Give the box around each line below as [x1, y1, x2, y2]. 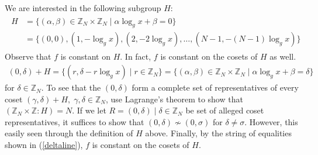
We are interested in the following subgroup [5, 2, 161, 13]
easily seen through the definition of [5, 127, 133, 139]
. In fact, [120, 50, 151, 63]
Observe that [5, 50, 51, 63]
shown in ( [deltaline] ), [5, 139, 83, 151]
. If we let [72, 104, 106, 116]
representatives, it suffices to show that [5, 115, 144, 128]
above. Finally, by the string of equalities [145, 127, 292, 139]
